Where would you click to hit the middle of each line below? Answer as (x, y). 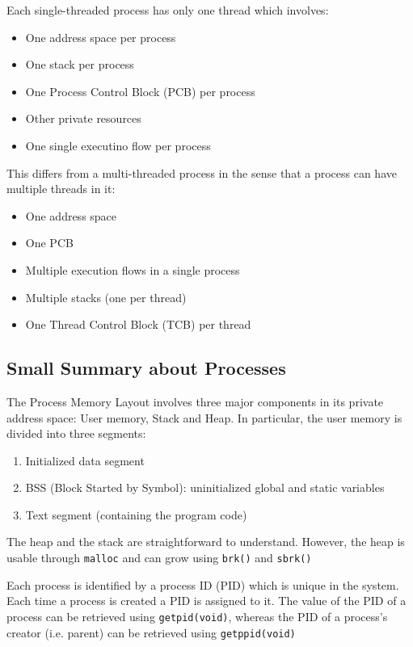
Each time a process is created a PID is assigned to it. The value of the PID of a (206, 601)
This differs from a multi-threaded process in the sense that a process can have (202, 172)
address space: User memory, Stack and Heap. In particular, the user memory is (204, 417)
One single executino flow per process (118, 145)
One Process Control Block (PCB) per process (140, 91)
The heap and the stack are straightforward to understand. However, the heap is (206, 542)
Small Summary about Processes (146, 368)
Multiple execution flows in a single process (133, 269)
